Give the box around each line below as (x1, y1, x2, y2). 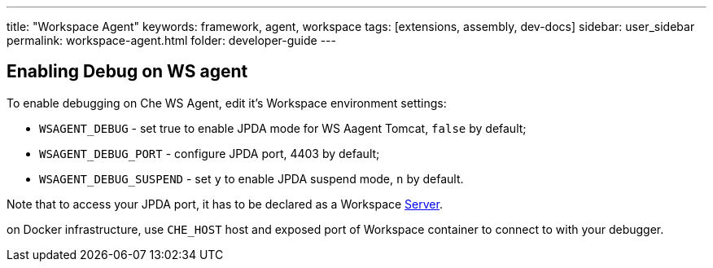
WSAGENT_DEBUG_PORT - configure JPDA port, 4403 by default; (39, 146, 380, 160)
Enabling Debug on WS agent (7, 61, 248, 82)
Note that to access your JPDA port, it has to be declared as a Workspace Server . (7, 196, 443, 211)
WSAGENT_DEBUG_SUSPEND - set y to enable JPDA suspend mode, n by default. (39, 171, 464, 186)
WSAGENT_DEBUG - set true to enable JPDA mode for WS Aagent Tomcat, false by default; (39, 121, 527, 135)
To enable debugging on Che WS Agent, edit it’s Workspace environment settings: (7, 95, 447, 110)
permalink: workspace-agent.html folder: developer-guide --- (7, 33, 337, 47)
